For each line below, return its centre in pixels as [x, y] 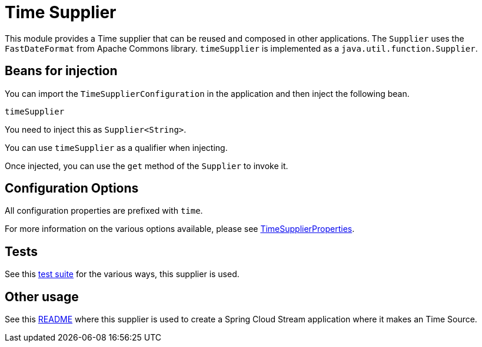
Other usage [42, 297]
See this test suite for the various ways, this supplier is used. [122, 274]
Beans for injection [61, 71]
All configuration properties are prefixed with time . [104, 211]
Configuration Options [72, 188]
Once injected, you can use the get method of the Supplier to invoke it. [147, 166]
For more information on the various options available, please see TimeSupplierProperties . [180, 229]
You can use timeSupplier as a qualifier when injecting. [116, 147]
